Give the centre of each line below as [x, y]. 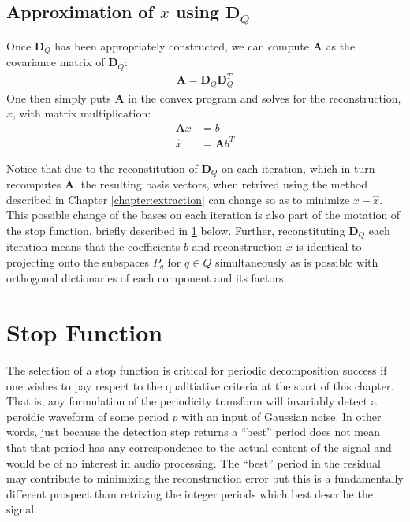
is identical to [329, 246]
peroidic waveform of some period [88, 416]
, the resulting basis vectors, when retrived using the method [221, 184]
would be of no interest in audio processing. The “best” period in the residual [194, 462]
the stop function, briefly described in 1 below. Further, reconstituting [176, 230]
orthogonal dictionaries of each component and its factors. [147, 278]
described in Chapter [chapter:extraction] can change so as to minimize [178, 199]
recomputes [34, 184]
